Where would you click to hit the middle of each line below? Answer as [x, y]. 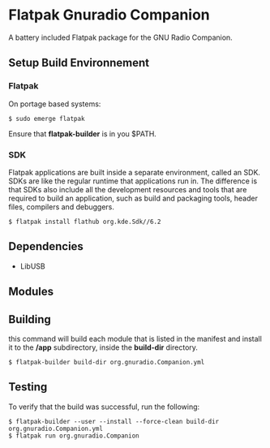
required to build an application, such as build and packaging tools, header [133, 198]
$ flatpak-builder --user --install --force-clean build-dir [114, 421]
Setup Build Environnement [79, 63]
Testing [28, 387]
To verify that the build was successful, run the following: [104, 407]
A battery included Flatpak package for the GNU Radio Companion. [120, 37]
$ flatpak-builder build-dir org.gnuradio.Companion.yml [107, 362]
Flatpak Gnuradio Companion [109, 15]
